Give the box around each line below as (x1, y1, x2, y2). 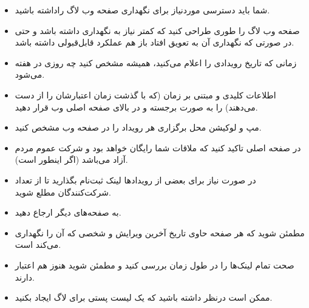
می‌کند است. (15, 238, 61, 251)
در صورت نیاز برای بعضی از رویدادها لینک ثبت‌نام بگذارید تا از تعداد (15, 173, 256, 186)
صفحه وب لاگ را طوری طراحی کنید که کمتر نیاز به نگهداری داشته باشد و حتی (15, 24, 300, 36)
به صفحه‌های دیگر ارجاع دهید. (15, 206, 121, 219)
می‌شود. (15, 68, 45, 81)
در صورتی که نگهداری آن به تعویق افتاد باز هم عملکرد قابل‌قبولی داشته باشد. (15, 36, 294, 49)
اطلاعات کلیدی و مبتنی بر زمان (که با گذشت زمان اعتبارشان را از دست (15, 88, 276, 101)
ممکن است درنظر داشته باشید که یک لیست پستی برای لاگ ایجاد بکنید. (15, 291, 273, 304)
